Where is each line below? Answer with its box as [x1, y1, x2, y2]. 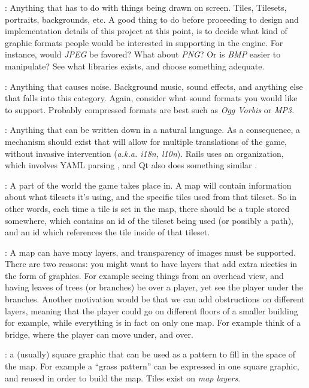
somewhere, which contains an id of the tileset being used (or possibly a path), [5, 214, 293, 226]
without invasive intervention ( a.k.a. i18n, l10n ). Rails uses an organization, [5, 147, 284, 159]
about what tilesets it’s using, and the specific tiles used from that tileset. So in [5, 190, 297, 203]
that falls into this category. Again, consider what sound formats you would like [5, 92, 298, 104]
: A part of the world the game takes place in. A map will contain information [5, 178, 292, 191]
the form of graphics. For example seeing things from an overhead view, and [5, 269, 284, 281]
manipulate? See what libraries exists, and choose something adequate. [5, 59, 265, 72]
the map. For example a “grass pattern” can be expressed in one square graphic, [5, 360, 299, 372]
